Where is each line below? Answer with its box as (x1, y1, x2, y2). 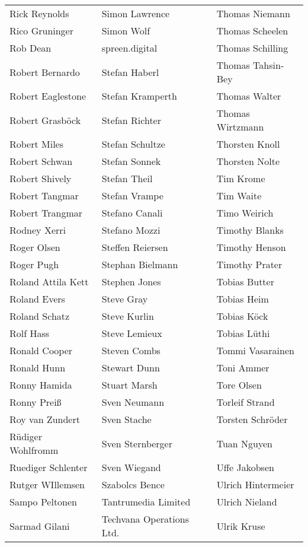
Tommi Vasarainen (216, 344, 294, 357)
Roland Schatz (9, 309, 70, 323)
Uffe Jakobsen (216, 460, 274, 474)
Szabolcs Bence (101, 478, 165, 491)
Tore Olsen (216, 378, 262, 392)
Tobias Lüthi (216, 326, 270, 340)
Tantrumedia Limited (101, 495, 191, 508)
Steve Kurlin (101, 309, 154, 323)
